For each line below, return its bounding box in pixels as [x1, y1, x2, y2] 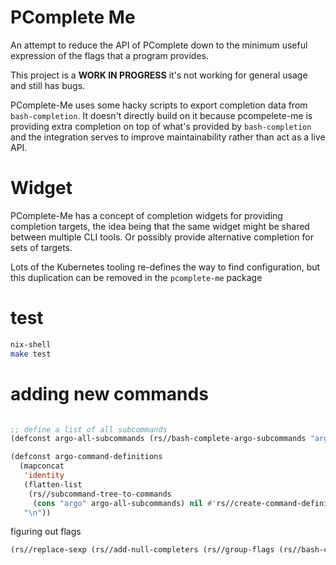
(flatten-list [23, 479, 83, 490]
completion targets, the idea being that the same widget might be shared [10, 220, 310, 232]
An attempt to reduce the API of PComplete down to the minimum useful [10, 39, 308, 51]
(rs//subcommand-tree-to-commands [28, 489, 172, 499]
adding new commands [10, 382, 209, 405]
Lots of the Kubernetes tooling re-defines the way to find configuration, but [10, 261, 321, 273]
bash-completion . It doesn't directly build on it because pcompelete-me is [10, 109, 313, 121]
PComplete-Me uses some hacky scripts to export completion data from [10, 99, 308, 111]
